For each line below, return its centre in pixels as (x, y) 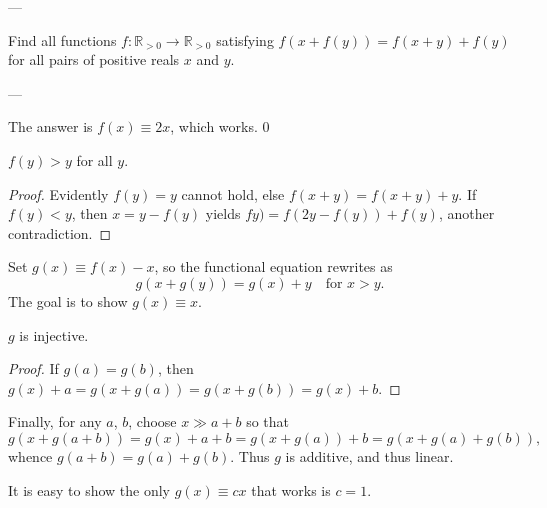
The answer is (50, 126)
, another (466, 213)
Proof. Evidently (58, 193)
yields (223, 213)
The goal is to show (68, 300)
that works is (291, 489)
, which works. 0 (220, 126)
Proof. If (33, 368)
